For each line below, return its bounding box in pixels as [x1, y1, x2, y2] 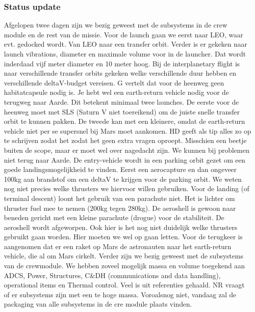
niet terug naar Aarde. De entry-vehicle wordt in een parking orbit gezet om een [4, 154, 245, 165]
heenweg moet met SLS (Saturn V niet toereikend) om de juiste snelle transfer [4, 106, 240, 116]
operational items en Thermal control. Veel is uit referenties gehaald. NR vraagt [4, 280, 245, 290]
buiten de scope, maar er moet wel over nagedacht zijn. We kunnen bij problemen [4, 144, 250, 155]
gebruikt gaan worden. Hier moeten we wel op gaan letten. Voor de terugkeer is [4, 231, 243, 242]
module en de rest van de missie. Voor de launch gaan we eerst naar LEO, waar [4, 29, 243, 39]
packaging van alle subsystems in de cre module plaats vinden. [4, 299, 192, 309]
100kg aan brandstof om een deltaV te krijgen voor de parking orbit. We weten [4, 173, 242, 184]
